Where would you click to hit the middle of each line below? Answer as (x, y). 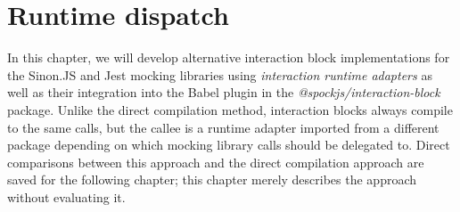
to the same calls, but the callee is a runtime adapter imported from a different (223, 127)
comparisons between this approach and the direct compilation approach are (216, 162)
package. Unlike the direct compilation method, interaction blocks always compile (230, 109)
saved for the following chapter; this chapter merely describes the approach (212, 179)
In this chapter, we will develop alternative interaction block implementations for (229, 57)
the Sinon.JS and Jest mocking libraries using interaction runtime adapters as (220, 74)
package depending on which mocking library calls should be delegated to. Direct (229, 145)
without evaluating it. (66, 196)
